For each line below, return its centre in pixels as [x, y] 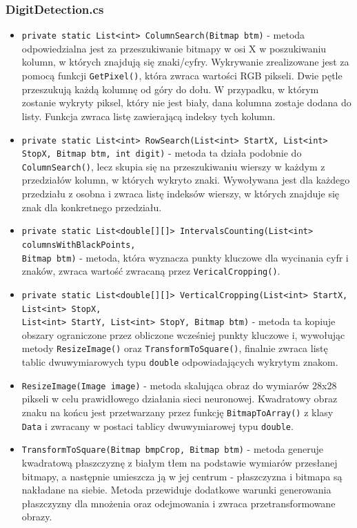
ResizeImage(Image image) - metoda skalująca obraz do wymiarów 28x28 [179, 385]
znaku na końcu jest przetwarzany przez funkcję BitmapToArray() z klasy [177, 412]
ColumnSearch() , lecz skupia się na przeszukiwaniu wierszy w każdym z [173, 166]
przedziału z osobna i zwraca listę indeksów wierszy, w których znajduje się [181, 194]
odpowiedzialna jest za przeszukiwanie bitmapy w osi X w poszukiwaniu [174, 48]
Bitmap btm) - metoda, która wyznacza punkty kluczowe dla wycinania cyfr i [185, 257]
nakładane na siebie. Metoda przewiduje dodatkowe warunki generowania [176, 490]
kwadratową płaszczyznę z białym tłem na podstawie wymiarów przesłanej [180, 462]
